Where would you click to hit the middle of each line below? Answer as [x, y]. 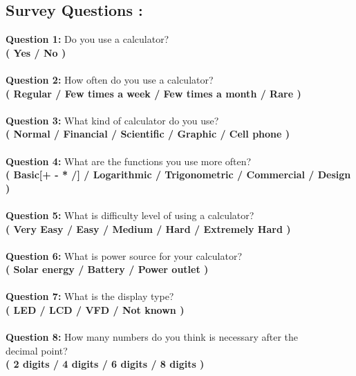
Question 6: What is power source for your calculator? [124, 255]
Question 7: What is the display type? [90, 296]
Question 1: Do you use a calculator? [87, 39]
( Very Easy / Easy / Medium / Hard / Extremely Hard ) [148, 228]
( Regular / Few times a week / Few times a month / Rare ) [153, 93]
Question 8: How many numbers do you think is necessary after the [152, 337]
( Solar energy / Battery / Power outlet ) [107, 269]
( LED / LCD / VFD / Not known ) [95, 310]
